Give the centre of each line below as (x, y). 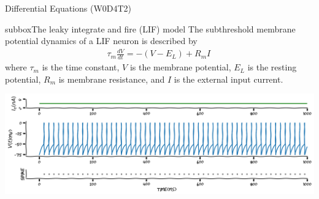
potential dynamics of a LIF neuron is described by (101, 41)
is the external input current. (229, 79)
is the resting (272, 67)
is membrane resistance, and (112, 79)
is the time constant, (81, 67)
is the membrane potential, (180, 67)
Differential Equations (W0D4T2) (68, 8)
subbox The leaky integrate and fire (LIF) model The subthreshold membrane (150, 28)
